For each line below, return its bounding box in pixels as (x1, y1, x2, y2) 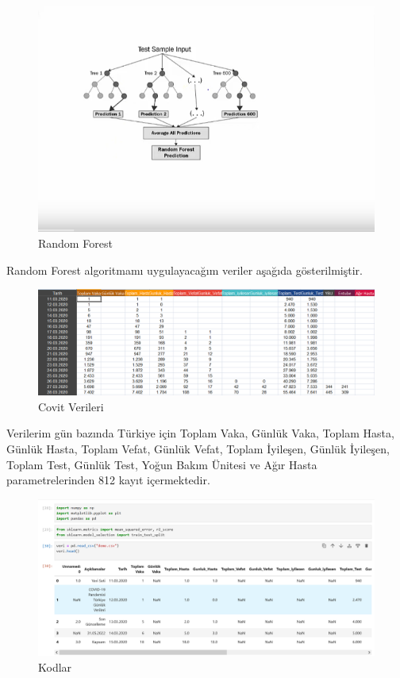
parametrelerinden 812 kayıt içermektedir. (6, 472, 210, 488)
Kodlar (38, 658, 72, 675)
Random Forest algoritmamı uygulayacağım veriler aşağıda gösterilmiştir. (6, 261, 363, 278)
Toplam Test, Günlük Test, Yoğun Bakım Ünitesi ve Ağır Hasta (6, 456, 317, 472)
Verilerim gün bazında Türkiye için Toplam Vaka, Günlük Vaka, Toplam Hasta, (6, 425, 394, 441)
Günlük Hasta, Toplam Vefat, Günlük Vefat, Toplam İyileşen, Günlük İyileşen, (6, 441, 390, 457)
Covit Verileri (38, 398, 104, 414)
